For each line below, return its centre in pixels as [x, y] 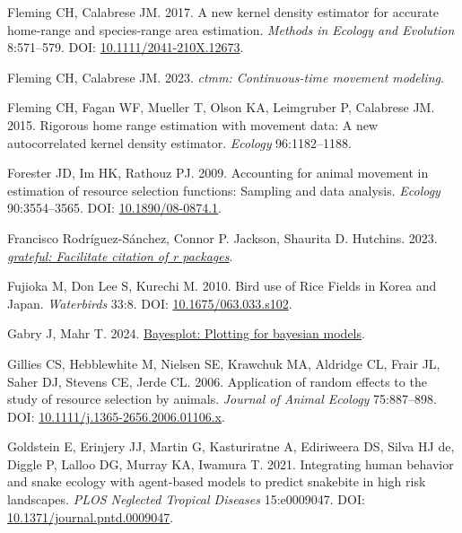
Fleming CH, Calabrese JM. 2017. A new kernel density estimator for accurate [223, 12]
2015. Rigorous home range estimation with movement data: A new [193, 124]
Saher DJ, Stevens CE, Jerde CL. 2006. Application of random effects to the [217, 381]
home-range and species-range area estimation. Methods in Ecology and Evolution [231, 29]
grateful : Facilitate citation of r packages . [120, 255]
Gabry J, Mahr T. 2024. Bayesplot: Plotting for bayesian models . [186, 333]
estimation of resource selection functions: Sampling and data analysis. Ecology [224, 190]
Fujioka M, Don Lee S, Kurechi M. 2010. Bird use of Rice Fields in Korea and [222, 286]
